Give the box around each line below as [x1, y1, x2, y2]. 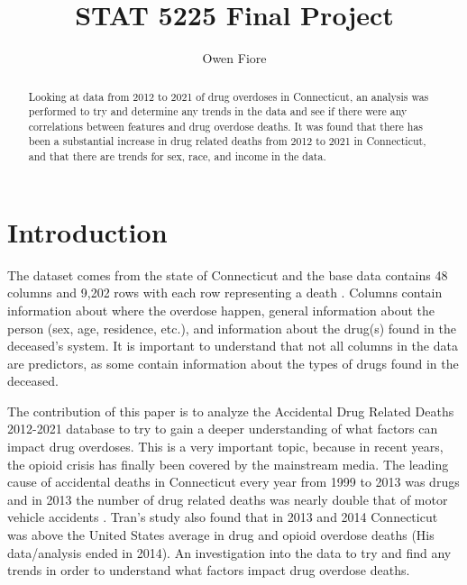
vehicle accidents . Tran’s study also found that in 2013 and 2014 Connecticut [7, 507, 438, 526]
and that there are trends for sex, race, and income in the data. [28, 149, 326, 164]
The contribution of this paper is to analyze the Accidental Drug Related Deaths [7, 401, 454, 420]
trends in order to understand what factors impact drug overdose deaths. [7, 561, 410, 580]
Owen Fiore [202, 49, 267, 68]
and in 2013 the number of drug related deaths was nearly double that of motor [7, 489, 448, 508]
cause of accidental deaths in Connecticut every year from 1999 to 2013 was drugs [7, 472, 460, 491]
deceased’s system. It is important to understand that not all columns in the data [7, 336, 458, 355]
